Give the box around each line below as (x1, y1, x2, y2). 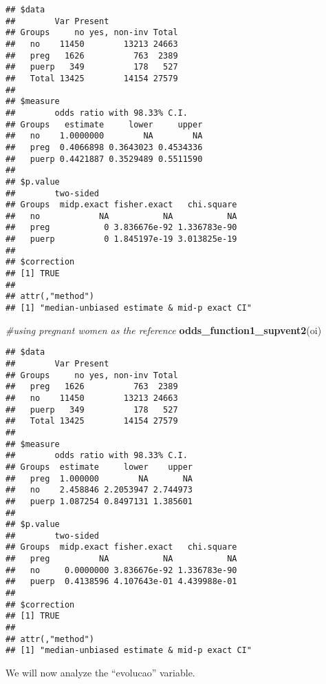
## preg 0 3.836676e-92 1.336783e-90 (6, 222, 237, 233)
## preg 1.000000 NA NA (6, 473, 193, 484)
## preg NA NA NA (6, 554, 237, 564)
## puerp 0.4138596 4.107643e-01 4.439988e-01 (6, 577, 237, 587)
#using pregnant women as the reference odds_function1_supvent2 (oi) (6, 322, 322, 337)
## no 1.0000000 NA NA (6, 131, 203, 141)
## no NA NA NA (6, 211, 237, 221)
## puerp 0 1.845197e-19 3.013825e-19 (6, 234, 237, 245)
